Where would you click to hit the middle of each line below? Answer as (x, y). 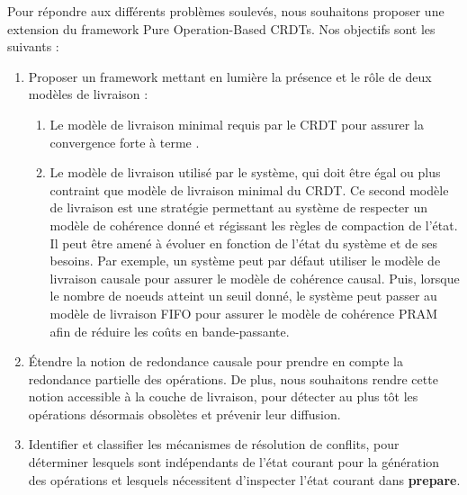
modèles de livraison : (88, 94)
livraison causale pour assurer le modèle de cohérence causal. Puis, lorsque (255, 278)
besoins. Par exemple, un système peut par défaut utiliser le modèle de (245, 261)
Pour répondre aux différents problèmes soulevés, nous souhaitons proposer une (226, 11)
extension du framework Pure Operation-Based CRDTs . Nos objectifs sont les (221, 28)
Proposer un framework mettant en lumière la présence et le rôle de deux (230, 76)
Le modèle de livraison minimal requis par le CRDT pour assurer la (237, 124)
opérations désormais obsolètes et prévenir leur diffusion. (184, 414)
